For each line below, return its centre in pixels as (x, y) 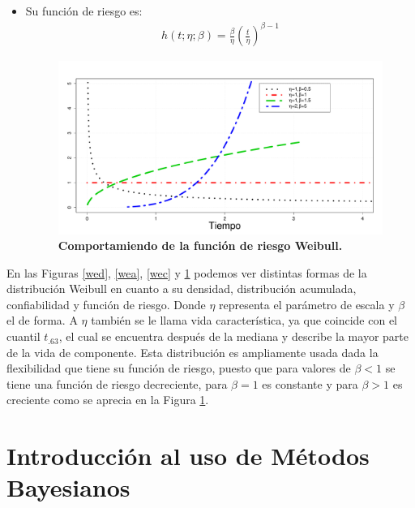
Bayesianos (68, 487)
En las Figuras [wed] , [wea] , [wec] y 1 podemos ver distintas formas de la (187, 272)
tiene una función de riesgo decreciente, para (117, 383)
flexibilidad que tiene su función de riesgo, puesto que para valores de (179, 368)
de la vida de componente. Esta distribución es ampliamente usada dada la (193, 352)
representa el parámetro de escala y (307, 304)
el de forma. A (42, 320)
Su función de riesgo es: (84, 11)
